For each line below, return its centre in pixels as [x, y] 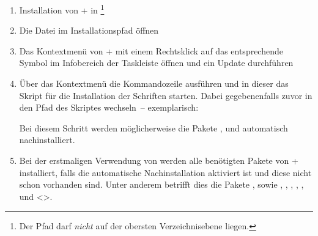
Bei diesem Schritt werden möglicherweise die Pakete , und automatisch [153, 127]
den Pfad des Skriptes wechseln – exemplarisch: [109, 107]
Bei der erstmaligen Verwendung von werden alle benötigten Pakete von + [159, 160]
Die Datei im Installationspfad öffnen [89, 30]
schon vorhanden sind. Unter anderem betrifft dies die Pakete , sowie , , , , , [161, 184]
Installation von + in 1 [62, 9]
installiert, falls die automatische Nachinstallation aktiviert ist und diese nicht [165, 172]
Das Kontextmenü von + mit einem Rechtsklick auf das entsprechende [151, 50]
